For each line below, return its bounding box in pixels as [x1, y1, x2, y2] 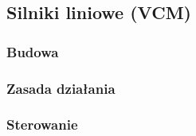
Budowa [6, 41, 59, 61]
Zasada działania [6, 78, 116, 98]
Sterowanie [6, 115, 78, 134]
